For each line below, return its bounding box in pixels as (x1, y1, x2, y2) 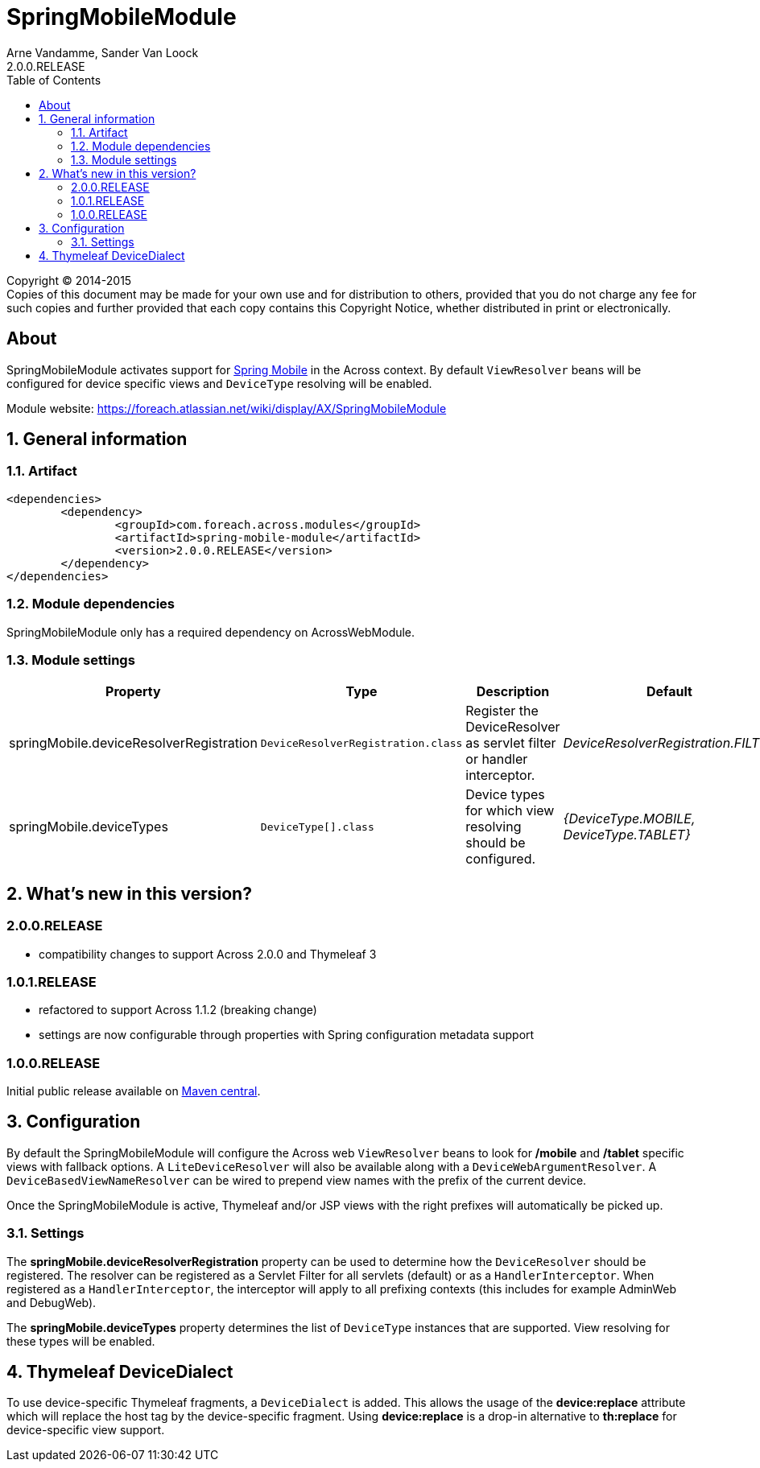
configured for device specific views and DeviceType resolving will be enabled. (6, 376, 432, 390)
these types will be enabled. (6, 1334, 155, 1348)
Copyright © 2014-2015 (6, 273, 132, 287)
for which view (465, 802, 555, 819)
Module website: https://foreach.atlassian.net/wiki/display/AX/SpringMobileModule (6, 401, 447, 415)
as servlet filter (465, 735, 556, 752)
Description (476, 683, 550, 700)
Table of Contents (6, 72, 101, 87)
